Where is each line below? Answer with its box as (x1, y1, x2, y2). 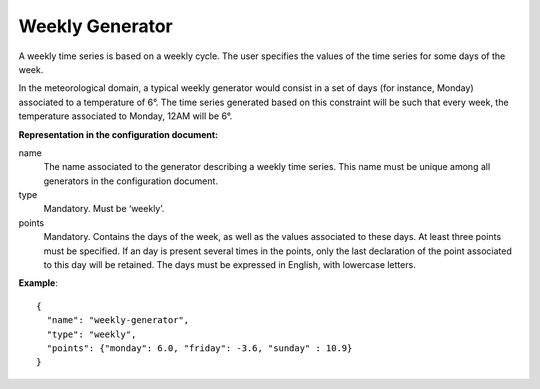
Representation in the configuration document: (18, 128, 219, 140)
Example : (18, 277, 59, 289)
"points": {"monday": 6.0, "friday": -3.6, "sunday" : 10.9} (46, 342, 353, 354)
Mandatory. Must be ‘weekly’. (43, 203, 165, 215)
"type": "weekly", (46, 328, 137, 340)
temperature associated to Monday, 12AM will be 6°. (18, 110, 233, 122)
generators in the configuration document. (43, 175, 219, 187)
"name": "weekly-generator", (46, 315, 190, 326)
